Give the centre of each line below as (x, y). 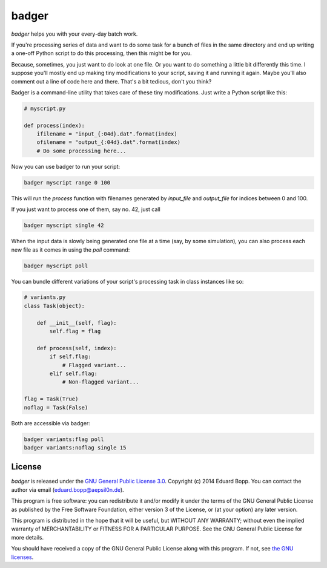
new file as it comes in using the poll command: (71, 250)
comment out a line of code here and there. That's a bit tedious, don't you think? (111, 81)
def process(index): (54, 125)
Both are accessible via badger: (51, 423)
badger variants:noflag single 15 (75, 447)
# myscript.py (45, 108)
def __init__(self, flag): (77, 323)
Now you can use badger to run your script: (66, 166)
